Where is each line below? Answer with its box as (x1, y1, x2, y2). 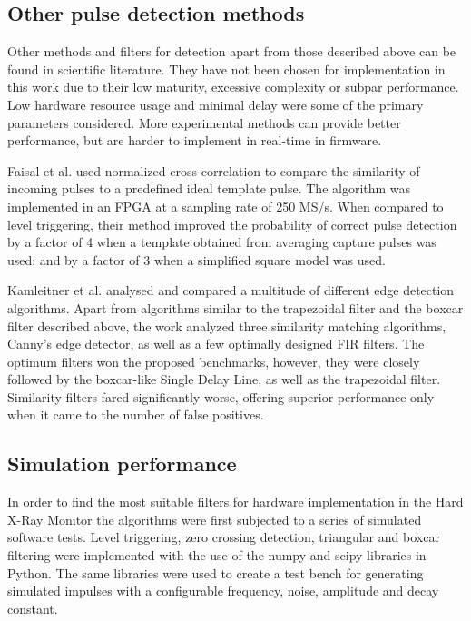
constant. (7, 598, 58, 617)
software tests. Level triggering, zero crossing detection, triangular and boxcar (7, 527, 440, 547)
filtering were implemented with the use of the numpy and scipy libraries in (7, 546, 427, 565)
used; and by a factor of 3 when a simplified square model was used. (7, 250, 386, 269)
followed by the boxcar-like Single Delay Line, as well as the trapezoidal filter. (7, 370, 441, 389)
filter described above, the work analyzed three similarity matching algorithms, (7, 316, 446, 335)
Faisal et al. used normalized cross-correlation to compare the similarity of (7, 161, 420, 180)
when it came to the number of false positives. (7, 405, 264, 424)
